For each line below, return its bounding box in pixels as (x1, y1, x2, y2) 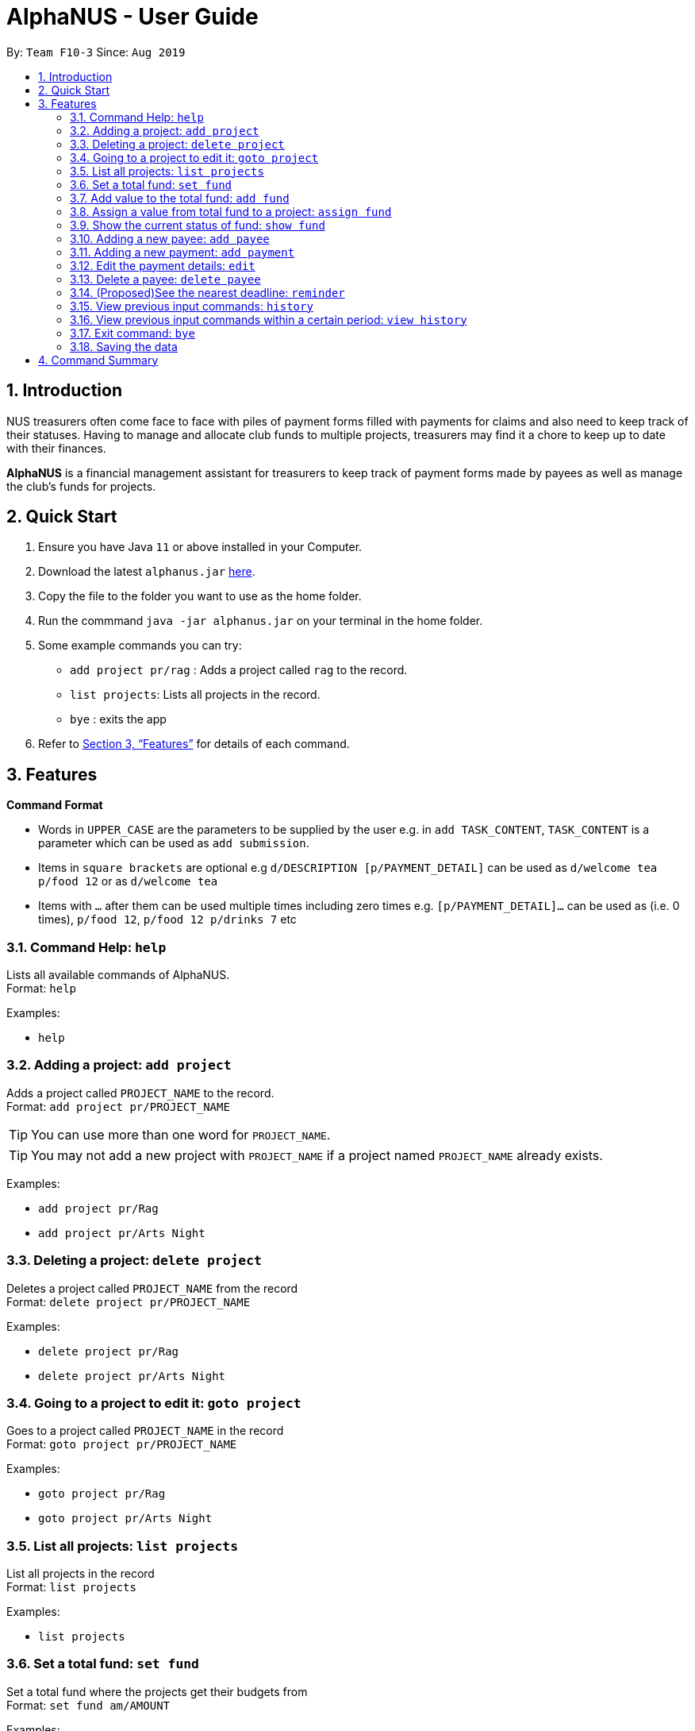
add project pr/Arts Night (38, 1226, 205, 1239)
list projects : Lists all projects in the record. (70, 688, 321, 702)
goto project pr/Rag (38, 1487, 166, 1501)
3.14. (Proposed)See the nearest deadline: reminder (70, 285, 345, 299)
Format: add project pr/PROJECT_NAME (6, 1099, 230, 1113)
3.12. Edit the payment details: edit (70, 258, 255, 272)
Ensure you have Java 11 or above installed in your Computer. (38, 540, 363, 554)
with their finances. (6, 441, 106, 455)
